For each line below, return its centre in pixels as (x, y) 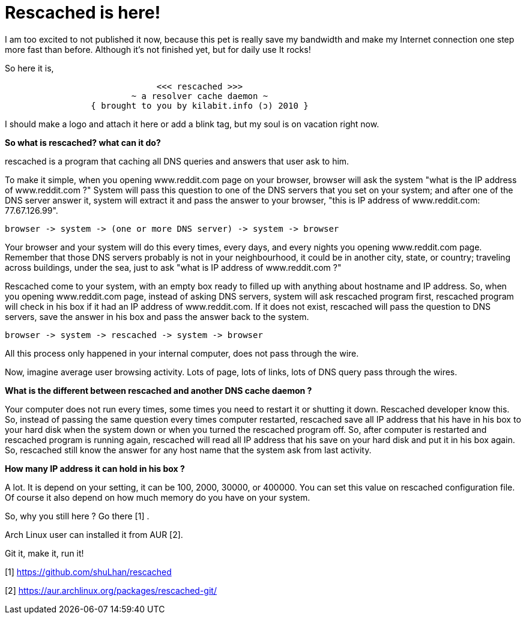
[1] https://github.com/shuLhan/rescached (88, 572)
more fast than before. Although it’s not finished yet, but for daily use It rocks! (158, 49)
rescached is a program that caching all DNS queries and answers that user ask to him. (177, 161)
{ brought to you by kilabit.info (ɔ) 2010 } (200, 105)
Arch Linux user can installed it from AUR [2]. (94, 534)
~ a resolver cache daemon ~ (200, 96)
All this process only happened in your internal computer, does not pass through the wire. (182, 353)
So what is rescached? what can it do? (83, 142)
